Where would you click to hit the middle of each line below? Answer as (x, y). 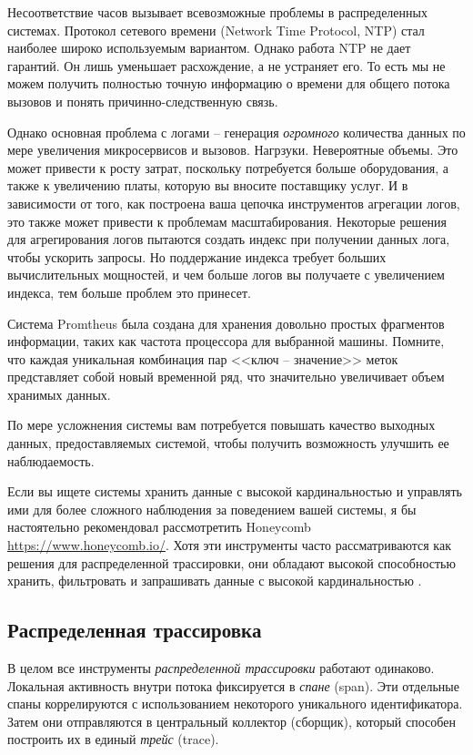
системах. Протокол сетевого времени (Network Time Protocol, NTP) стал (216, 30)
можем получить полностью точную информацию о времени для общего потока (229, 83)
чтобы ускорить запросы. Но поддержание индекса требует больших (197, 256)
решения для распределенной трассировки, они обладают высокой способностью (231, 562)
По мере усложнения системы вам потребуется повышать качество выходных (221, 425)
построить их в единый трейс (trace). (113, 739)
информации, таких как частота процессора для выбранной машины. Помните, (226, 341)
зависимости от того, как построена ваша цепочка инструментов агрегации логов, (234, 203)
